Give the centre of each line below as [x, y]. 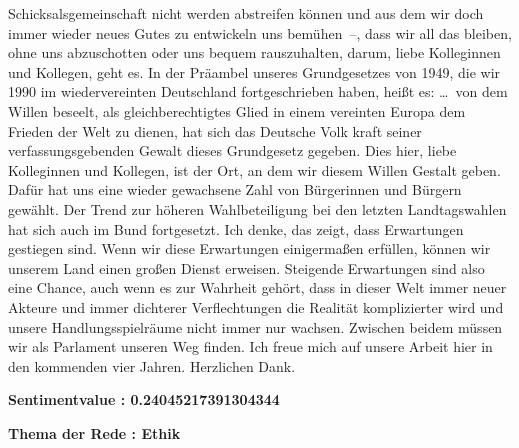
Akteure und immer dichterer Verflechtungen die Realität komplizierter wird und [256, 306]
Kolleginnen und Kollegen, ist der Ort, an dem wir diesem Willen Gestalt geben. [254, 169]
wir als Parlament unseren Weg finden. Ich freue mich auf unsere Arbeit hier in [250, 346]
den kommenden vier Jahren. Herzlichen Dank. [152, 365]
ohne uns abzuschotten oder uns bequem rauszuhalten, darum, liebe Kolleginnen [254, 52]
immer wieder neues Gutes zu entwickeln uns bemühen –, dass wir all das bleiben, [260, 32]
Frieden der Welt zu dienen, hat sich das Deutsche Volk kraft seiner [215, 130]
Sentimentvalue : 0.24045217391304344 [144, 399]
